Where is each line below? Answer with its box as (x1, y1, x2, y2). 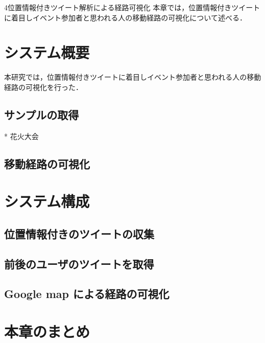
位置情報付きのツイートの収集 (4, 225, 154, 241)
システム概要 (4, 42, 90, 63)
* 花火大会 (4, 130, 39, 141)
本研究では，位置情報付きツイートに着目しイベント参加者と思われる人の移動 (4, 72, 261, 82)
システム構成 (4, 191, 90, 212)
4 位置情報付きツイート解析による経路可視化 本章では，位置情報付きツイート (4, 2, 260, 12)
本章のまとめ (4, 321, 90, 341)
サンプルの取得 (4, 106, 79, 122)
